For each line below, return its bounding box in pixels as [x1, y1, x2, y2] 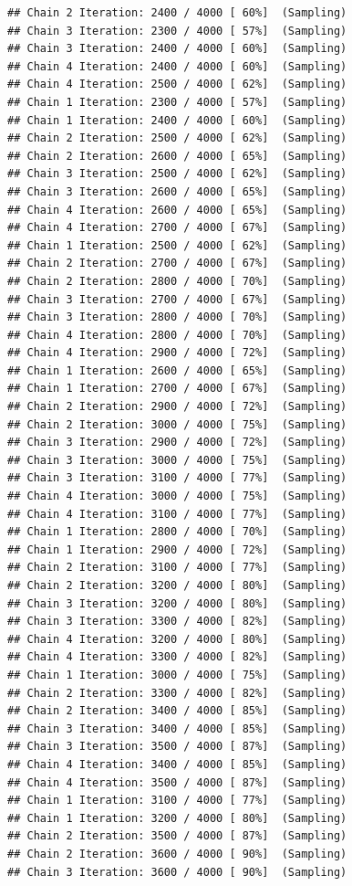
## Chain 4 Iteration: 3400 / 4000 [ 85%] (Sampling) [7, 757, 347, 771]
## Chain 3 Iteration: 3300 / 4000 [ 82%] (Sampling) [7, 615, 347, 628]
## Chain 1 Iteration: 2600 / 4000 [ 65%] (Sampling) [7, 364, 347, 377]
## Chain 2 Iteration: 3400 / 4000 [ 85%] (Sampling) [7, 704, 347, 718]
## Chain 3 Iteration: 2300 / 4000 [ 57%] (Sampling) [7, 24, 347, 37]
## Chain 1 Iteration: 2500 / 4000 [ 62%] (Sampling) [7, 238, 347, 252]
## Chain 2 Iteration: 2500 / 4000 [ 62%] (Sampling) [7, 132, 347, 145]
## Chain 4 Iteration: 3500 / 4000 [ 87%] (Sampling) [7, 775, 347, 789]
